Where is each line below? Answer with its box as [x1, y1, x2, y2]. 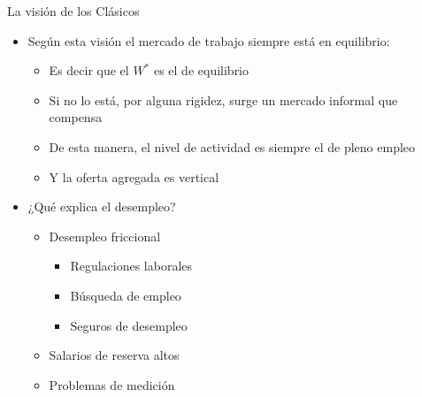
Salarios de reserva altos [49, 346, 180, 364]
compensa [49, 108, 103, 126]
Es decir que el [49, 61, 129, 80]
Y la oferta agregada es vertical [49, 167, 219, 186]
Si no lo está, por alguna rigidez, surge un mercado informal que [49, 90, 398, 109]
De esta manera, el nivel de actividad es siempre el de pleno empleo [49, 137, 416, 156]
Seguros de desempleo [70, 316, 188, 334]
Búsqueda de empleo [70, 286, 181, 304]
